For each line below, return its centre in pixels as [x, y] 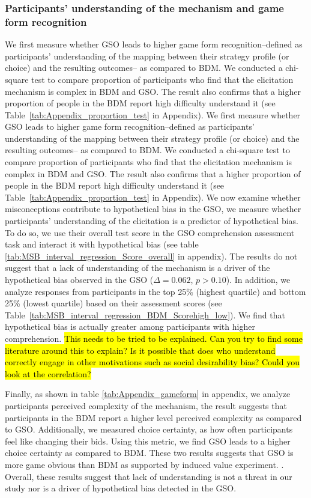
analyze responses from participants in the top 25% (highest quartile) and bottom [155, 291]
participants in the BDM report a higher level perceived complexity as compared [153, 417]
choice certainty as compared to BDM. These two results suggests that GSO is [149, 453]
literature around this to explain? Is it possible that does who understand [140, 350]
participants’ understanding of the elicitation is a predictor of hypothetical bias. [152, 221]
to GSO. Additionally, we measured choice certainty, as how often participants [149, 429]
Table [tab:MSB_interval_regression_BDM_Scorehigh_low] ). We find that [145, 314]
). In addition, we [258, 280]
